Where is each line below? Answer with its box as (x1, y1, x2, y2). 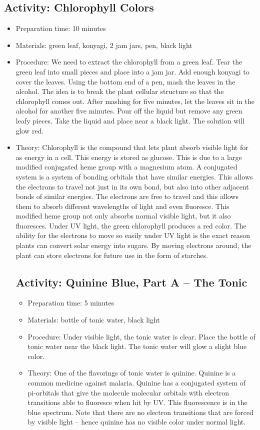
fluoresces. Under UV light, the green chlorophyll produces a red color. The (15, 220, 246, 230)
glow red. (15, 125, 44, 135)
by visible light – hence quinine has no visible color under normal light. (27, 416, 246, 427)
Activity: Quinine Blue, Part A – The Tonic (15, 274, 247, 289)
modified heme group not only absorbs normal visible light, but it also (15, 210, 231, 221)
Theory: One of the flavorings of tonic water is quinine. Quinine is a (27, 367, 236, 378)
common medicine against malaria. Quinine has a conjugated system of (27, 377, 246, 388)
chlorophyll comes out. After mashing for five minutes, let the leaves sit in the (15, 95, 255, 106)
